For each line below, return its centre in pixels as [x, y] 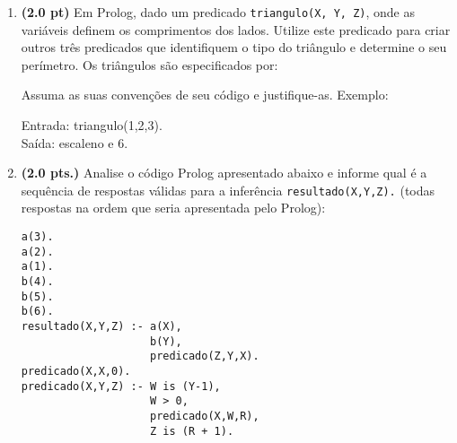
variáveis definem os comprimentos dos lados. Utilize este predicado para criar [236, 29]
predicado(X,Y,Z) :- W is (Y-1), [121, 386]
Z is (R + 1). [192, 431]
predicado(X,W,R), [204, 416]
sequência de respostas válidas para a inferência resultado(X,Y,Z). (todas [228, 190]
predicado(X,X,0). [76, 371]
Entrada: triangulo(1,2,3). [92, 125]
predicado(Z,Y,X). [204, 356]
